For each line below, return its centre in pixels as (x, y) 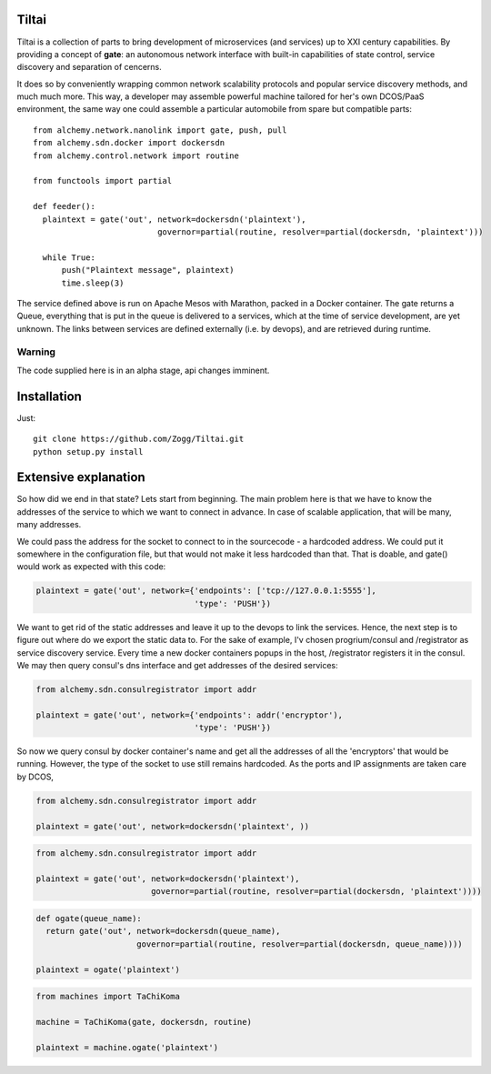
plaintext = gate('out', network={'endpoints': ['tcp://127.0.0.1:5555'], (206, 591)
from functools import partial (103, 181)
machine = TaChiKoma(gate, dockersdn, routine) (144, 1022)
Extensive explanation (81, 477)
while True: (69, 257)
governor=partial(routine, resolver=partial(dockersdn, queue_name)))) (300, 944)
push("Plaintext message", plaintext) (148, 270)
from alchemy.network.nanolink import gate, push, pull (160, 130)
